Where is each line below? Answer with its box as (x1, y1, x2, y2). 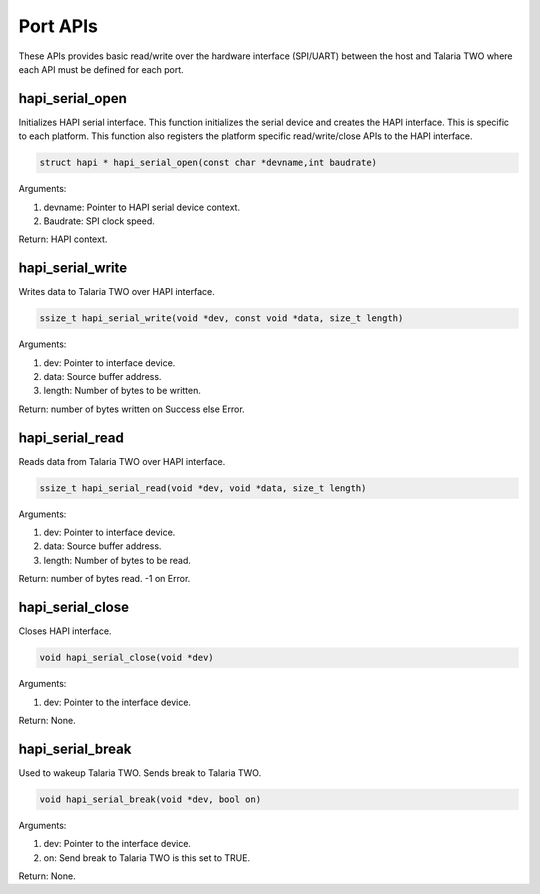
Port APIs (18, 15, 99, 37)
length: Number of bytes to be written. (43, 385, 202, 397)
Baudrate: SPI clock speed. (43, 215, 155, 227)
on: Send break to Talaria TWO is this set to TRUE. (43, 851, 250, 864)
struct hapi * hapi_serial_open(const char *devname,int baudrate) (39, 157, 378, 169)
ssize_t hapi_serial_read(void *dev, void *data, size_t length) (39, 482, 367, 494)
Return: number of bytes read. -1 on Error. (18, 573, 191, 585)
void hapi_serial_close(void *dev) (39, 652, 214, 664)
